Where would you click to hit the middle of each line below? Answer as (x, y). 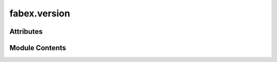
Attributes (26, 32)
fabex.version (40, 13)
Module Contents (38, 48)
